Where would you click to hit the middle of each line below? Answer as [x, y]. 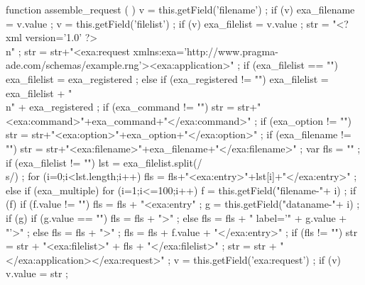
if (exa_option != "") [306, 120]
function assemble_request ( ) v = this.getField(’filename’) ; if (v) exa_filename [180, 9]
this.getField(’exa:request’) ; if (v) [267, 259]
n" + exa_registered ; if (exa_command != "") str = [120, 107]
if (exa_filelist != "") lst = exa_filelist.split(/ [104, 162]
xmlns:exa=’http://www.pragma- [206, 51]
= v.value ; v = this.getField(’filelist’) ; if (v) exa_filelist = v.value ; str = [168, 23]
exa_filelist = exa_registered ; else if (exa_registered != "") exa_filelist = [167, 78]
